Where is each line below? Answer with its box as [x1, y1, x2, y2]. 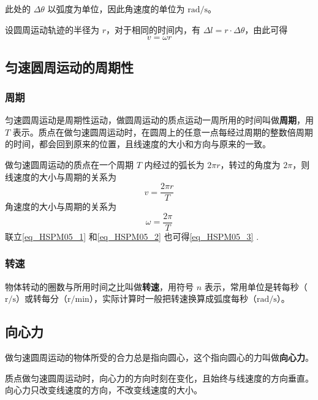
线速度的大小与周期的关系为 [5, 170, 116, 183]
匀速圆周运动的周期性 [5, 57, 134, 76]
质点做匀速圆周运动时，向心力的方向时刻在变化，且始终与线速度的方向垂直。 [5, 371, 314, 384]
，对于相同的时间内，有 [106, 23, 200, 36]
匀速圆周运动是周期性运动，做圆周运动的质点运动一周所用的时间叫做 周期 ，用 [5, 113, 314, 126]
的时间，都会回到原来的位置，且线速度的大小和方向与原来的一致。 [5, 137, 271, 150]
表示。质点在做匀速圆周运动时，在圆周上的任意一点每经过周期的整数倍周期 [12, 125, 313, 138]
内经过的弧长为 [144, 158, 205, 171]
